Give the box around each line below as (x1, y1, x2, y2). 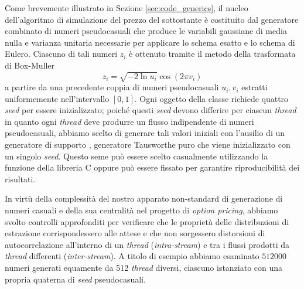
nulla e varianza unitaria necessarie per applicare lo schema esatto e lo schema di (5, 36, 295, 48)
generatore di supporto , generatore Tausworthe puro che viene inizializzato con (5, 138, 291, 151)
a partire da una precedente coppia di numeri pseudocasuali (5, 81, 219, 93)
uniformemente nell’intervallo (5, 92, 110, 104)
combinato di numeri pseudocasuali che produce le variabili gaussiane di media (5, 25, 287, 37)
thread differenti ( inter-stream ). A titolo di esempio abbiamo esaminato (5, 250, 259, 262)
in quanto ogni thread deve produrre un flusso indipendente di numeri (5, 115, 254, 127)
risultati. (5, 172, 36, 185)
